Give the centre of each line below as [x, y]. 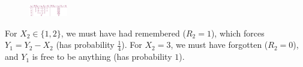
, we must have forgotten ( [219, 45]
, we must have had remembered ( [123, 33]
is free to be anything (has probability [102, 57]
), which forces [238, 33]
